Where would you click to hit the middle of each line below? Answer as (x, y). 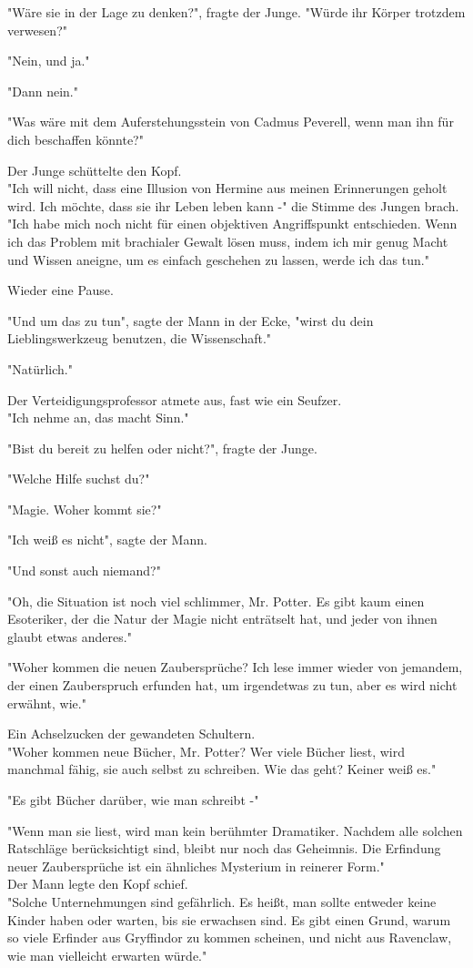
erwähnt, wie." (47, 703)
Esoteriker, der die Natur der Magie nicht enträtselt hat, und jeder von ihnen (222, 619)
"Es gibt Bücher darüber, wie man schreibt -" (133, 800)
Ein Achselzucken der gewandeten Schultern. (131, 734)
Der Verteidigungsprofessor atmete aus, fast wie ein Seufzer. (175, 399)
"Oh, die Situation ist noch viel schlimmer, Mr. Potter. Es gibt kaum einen (216, 601)
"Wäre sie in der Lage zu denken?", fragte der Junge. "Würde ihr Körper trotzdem (236, 12)
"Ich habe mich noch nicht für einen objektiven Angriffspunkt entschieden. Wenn (232, 224)
